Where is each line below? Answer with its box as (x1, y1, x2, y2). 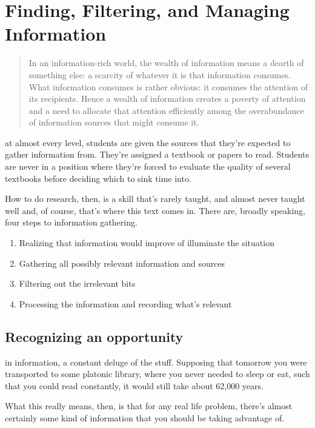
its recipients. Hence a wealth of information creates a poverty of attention (28, 92, 306, 105)
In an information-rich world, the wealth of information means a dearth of (28, 56, 304, 69)
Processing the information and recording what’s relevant (19, 297, 232, 310)
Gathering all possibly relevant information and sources (19, 256, 225, 269)
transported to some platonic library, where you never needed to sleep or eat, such (5, 367, 310, 380)
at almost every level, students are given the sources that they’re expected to (5, 136, 291, 149)
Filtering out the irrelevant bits (19, 277, 136, 290)
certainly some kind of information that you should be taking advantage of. (5, 411, 285, 424)
